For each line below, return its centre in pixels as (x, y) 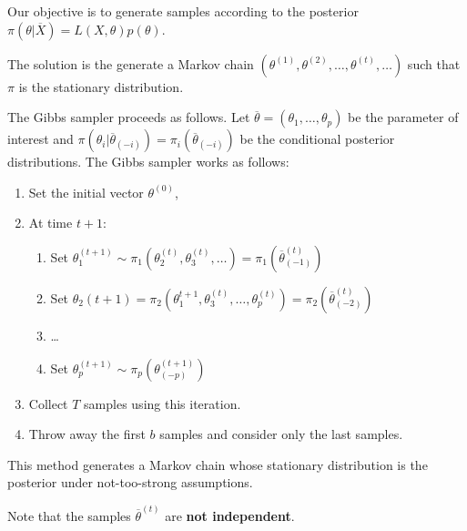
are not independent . (230, 515)
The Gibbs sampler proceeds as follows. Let (129, 117)
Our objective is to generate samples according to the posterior (183, 11)
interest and (41, 139)
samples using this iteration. (162, 403)
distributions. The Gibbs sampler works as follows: (148, 162)
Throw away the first (87, 434)
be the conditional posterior (317, 139)
